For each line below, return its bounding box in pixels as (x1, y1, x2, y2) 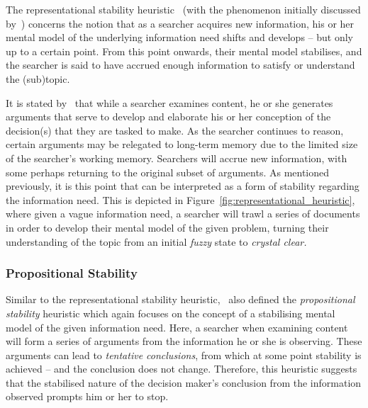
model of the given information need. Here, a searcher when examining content (6, 319, 348, 334)
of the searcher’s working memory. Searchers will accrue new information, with (6, 150, 347, 165)
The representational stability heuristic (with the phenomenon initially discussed (6, 2, 361, 16)
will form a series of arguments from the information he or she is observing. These (6, 334, 362, 348)
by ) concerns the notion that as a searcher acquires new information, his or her (6, 16, 355, 30)
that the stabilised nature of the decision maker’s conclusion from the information (6, 375, 362, 390)
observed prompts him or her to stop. (6, 389, 169, 404)
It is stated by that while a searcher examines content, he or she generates (6, 95, 333, 110)
